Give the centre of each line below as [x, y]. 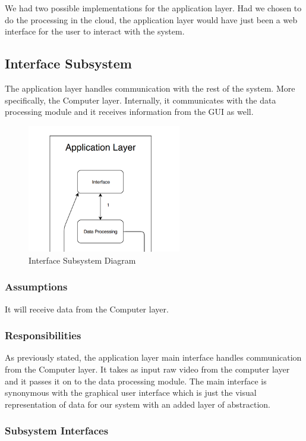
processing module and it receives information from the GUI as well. [129, 112]
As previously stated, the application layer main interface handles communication [153, 357]
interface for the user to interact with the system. [95, 31]
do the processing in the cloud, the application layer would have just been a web [151, 19]
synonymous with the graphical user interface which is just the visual [131, 392]
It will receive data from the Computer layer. [87, 309]
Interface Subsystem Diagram [82, 260]
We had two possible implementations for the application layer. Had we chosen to [153, 8]
